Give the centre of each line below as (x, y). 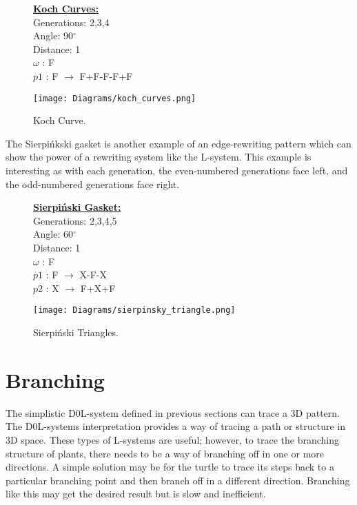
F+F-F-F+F (106, 75)
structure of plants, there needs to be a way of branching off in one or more (165, 453)
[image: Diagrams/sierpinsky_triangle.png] (134, 310)
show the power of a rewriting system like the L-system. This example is (159, 157)
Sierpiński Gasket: (77, 207)
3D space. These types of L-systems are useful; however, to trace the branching (173, 439)
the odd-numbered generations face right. (93, 184)
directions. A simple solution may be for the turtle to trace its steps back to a (170, 467)
